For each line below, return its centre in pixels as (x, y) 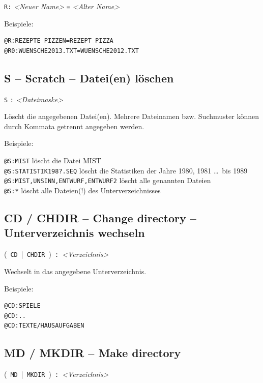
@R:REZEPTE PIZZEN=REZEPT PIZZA (59, 41)
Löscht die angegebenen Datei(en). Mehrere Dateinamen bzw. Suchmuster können (131, 116)
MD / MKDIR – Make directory (93, 353)
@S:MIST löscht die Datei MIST (53, 160)
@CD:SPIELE (22, 306)
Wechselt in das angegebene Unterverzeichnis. (75, 271)
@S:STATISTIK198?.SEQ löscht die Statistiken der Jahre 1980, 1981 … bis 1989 (126, 170)
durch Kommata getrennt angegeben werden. (74, 126)
